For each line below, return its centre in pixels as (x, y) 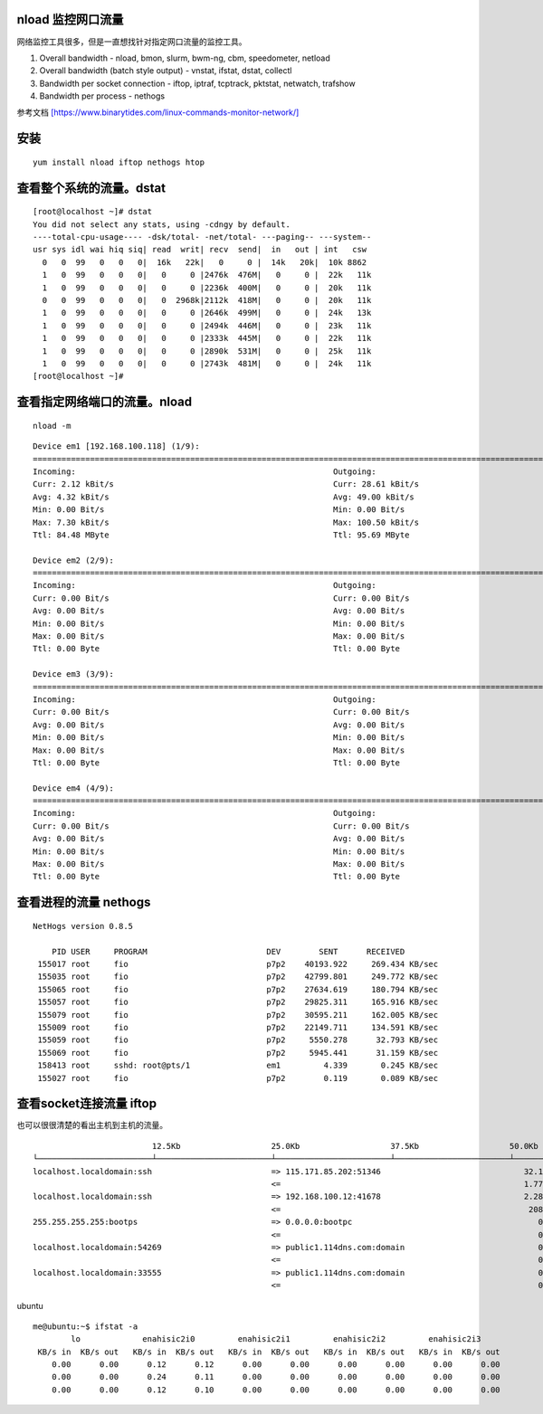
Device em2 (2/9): (74, 560)
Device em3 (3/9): (74, 674)
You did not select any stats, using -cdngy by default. (162, 224)
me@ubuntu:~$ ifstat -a (86, 1326)
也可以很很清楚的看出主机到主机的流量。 (92, 1125)
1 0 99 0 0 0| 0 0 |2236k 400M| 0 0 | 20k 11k (207, 288)
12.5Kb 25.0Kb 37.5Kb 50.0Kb (345, 1146)
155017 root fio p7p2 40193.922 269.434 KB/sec (238, 964)
